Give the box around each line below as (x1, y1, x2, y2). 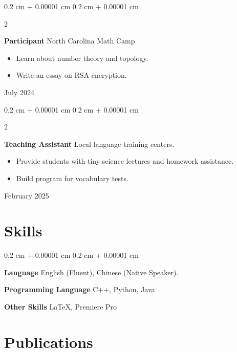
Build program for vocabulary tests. (16, 172, 128, 183)
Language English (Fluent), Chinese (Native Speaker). (4, 267, 179, 277)
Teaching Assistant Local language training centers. (4, 138, 175, 149)
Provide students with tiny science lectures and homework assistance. (16, 156, 234, 166)
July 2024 (4, 86, 34, 97)
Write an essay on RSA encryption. (16, 70, 127, 80)
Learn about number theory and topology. (16, 52, 148, 63)
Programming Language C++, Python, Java (4, 284, 155, 295)
